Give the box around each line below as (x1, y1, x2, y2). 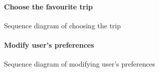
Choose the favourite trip (4, 1, 93, 11)
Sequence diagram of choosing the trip (4, 20, 121, 30)
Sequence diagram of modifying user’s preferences (4, 59, 155, 69)
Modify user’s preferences (4, 39, 94, 50)
